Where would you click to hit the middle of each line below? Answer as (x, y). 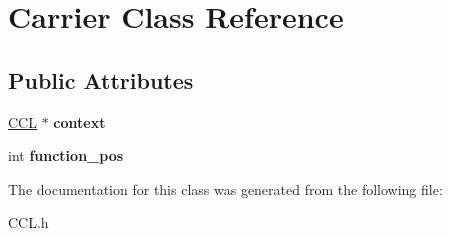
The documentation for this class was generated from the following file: (225, 188)
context (79, 121)
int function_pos (66, 155)
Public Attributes (101, 79)
